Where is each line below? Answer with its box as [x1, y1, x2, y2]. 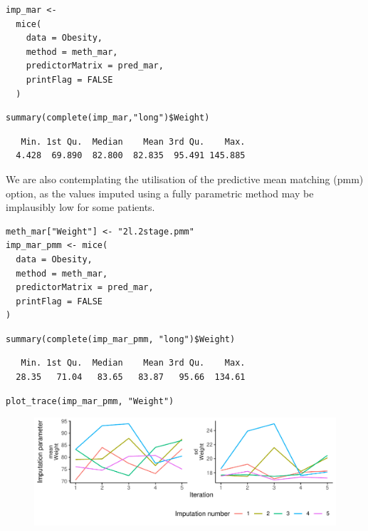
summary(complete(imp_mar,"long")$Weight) [6, 113, 210, 123]
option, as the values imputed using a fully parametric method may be [6, 185, 314, 200]
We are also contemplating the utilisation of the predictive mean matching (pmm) [6, 171, 364, 186]
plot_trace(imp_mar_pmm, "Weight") [6, 396, 174, 406]
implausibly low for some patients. [6, 200, 155, 215]
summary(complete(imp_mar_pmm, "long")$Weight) [6, 334, 236, 344]
